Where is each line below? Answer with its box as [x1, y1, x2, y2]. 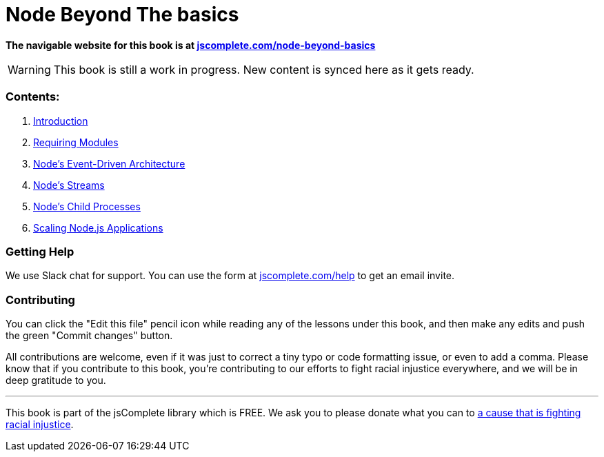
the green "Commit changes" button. [6, 329, 173, 341]
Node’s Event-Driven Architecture [33, 157, 185, 170]
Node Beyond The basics [6, 3, 239, 26]
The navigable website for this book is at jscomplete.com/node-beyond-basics [6, 39, 376, 51]
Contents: [6, 90, 60, 104]
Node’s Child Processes [33, 200, 141, 212]
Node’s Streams [33, 179, 105, 191]
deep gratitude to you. [6, 374, 106, 386]
